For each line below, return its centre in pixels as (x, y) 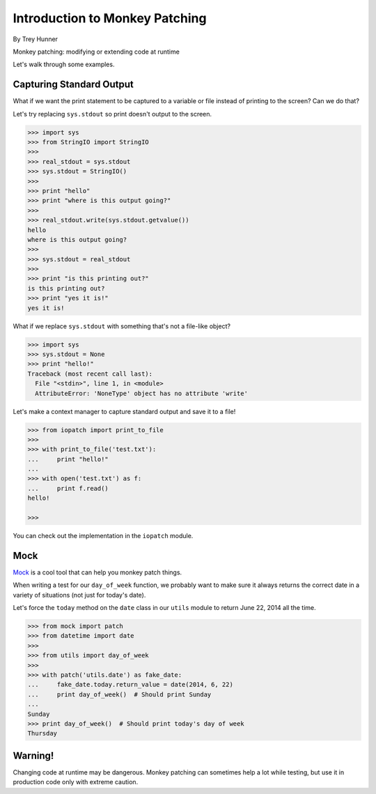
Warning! (33, 755)
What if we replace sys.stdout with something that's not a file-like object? (122, 326)
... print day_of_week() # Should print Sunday (119, 694)
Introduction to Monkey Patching (110, 18)
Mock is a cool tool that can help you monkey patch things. (97, 572)
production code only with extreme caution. (76, 782)
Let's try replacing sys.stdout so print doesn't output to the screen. (112, 114)
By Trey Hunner (36, 39)
